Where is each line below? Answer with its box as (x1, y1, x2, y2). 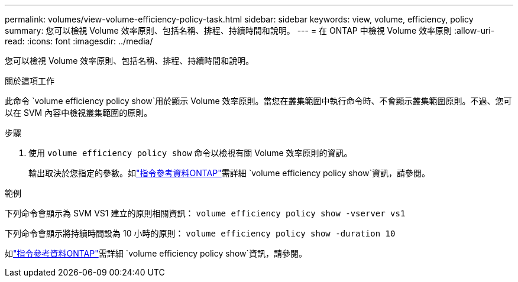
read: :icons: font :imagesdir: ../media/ (5, 36, 153, 46)
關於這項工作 (5, 76, 54, 86)
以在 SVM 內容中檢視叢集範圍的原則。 (5, 108, 153, 118)
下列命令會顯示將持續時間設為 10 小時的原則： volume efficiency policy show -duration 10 (5, 228, 396, 238)
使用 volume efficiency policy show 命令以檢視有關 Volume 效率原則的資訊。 (28, 148, 352, 158)
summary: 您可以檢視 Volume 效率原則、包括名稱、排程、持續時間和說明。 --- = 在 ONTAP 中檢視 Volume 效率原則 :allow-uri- (5, 25, 495, 35)
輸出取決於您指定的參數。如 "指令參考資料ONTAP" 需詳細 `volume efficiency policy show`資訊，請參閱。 (28, 168, 430, 178)
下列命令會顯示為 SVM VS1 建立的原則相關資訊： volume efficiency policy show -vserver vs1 (5, 208, 406, 218)
